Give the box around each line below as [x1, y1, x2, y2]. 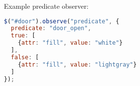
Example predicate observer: [4, 1, 89, 11]
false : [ [11, 53, 39, 61]
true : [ [11, 32, 36, 39]
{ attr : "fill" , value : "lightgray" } [18, 61, 137, 68]
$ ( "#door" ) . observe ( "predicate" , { [4, 17, 120, 25]
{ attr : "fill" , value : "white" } [18, 39, 123, 47]
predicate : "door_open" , [11, 25, 92, 32]
